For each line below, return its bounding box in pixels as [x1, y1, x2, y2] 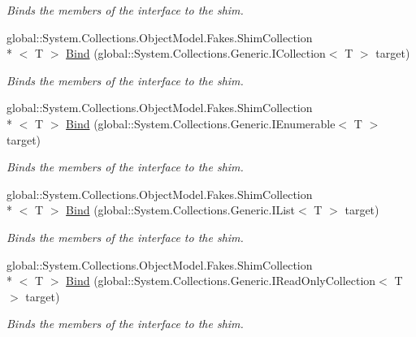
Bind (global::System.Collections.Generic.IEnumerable [66, 114, 336, 132]
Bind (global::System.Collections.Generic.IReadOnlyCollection [66, 272, 376, 289]
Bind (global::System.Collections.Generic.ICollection [66, 45, 326, 62]
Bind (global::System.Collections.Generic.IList [66, 201, 296, 218]
